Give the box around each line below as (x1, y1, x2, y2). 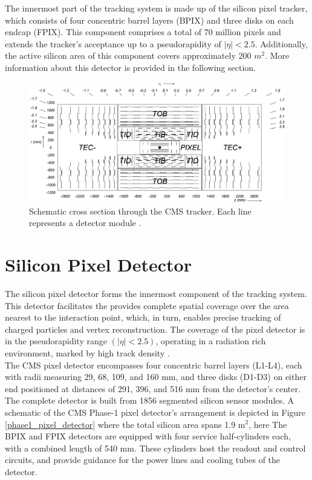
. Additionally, (255, 37, 308, 50)
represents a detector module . (29, 216, 141, 229)
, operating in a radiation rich (155, 335, 266, 347)
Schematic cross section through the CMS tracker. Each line (29, 204, 252, 217)
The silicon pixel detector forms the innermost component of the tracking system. (5, 287, 307, 299)
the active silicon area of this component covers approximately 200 (5, 49, 252, 62)
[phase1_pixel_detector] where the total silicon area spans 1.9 (5, 418, 236, 430)
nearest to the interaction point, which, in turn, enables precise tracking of (5, 311, 281, 324)
